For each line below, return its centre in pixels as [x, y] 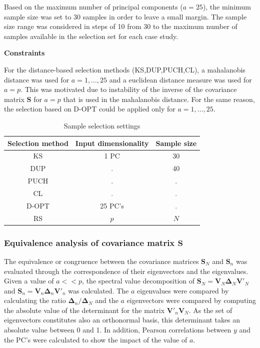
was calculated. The [98, 290]
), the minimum [227, 6]
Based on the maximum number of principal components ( [93, 6]
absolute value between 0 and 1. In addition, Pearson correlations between [118, 330]
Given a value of [29, 281]
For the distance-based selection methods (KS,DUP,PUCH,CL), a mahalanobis [125, 69]
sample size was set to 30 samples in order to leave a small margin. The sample [125, 16]
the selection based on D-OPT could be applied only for [90, 109]
